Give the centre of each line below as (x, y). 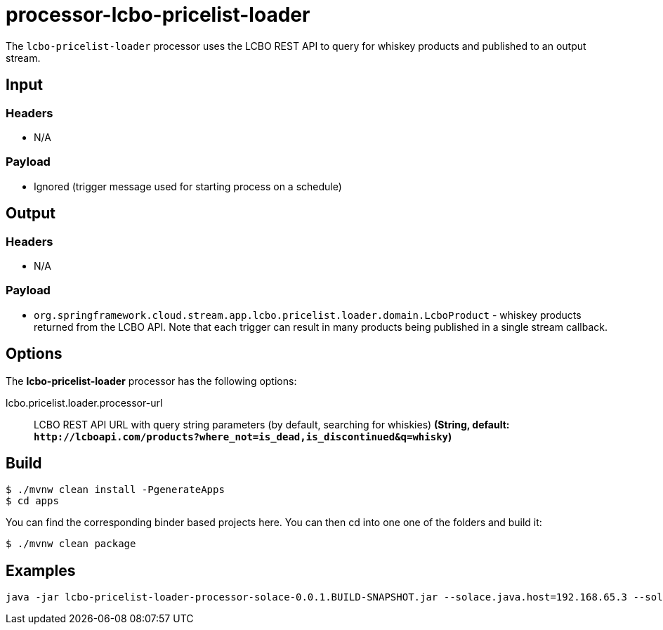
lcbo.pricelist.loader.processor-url (84, 402)
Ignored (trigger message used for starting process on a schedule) (188, 186)
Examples (41, 570)
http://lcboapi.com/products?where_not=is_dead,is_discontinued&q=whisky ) (243, 436)
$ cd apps (32, 501)
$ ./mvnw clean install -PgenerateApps (115, 490)
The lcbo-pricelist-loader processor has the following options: (151, 381)
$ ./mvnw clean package (71, 544)
